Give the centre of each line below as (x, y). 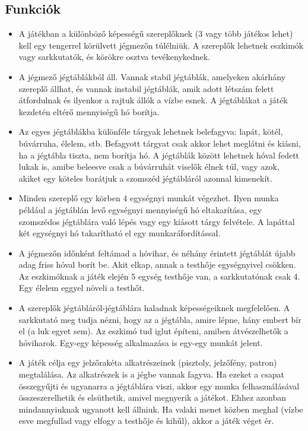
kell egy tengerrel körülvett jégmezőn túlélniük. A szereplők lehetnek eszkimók (161, 45)
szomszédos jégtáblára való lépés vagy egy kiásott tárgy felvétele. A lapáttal (157, 221)
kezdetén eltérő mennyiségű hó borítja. (89, 111)
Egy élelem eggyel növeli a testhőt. (82, 288)
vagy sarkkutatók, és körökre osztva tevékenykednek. (115, 57)
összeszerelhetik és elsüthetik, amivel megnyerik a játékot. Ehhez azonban (152, 397)
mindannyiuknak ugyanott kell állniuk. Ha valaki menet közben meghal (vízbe (161, 409)
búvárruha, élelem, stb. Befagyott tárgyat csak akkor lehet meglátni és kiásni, (160, 143)
